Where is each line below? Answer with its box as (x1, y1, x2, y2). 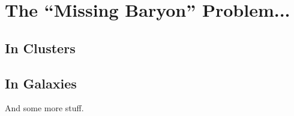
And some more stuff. (5, 102, 84, 114)
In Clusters (5, 38, 76, 57)
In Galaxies (5, 74, 77, 92)
